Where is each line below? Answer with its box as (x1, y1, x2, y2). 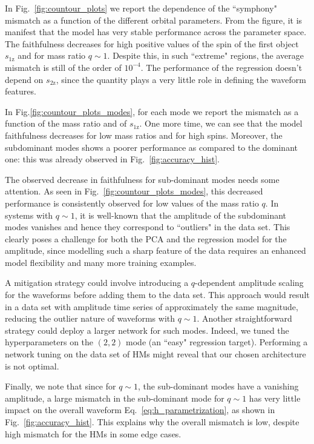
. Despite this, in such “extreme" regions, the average (107, 49, 304, 62)
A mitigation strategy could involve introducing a (5, 276, 189, 289)
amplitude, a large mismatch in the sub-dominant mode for (5, 391, 224, 404)
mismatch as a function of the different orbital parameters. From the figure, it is (5, 13, 303, 26)
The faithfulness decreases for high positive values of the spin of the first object (5, 37, 299, 50)
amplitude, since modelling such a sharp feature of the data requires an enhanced (5, 244, 306, 257)
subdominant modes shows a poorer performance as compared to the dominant (5, 141, 298, 153)
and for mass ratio (18, 49, 86, 62)
